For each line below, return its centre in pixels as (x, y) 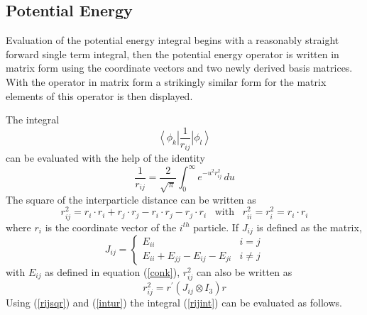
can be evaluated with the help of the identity (105, 158)
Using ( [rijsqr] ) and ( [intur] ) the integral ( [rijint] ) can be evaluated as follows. (174, 303)
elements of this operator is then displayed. (99, 95)
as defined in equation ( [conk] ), (113, 272)
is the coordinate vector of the (111, 227)
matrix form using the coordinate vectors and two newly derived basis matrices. (179, 68)
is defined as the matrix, (309, 227)
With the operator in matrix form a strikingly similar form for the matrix (166, 81)
